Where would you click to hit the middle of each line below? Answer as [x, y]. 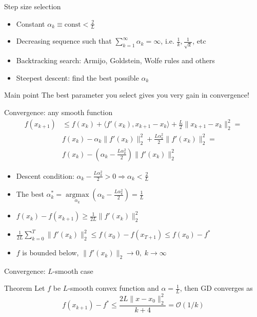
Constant [31, 23]
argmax [77, 195]
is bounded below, [51, 253]
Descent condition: [45, 175]
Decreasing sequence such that [64, 41]
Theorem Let [25, 288]
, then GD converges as [216, 288]
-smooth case [73, 271]
